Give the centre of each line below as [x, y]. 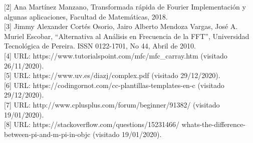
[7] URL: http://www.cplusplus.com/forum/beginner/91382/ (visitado [112, 104]
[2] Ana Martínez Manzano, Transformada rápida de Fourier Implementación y [125, 6]
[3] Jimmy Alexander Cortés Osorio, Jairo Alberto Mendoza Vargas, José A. [121, 26]
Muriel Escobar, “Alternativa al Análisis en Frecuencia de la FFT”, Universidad [127, 36]
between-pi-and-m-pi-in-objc [47, 134]
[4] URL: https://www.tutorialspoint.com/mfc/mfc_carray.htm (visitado [116, 55]
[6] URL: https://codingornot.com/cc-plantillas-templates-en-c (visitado [114, 85]
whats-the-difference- [213, 124]
